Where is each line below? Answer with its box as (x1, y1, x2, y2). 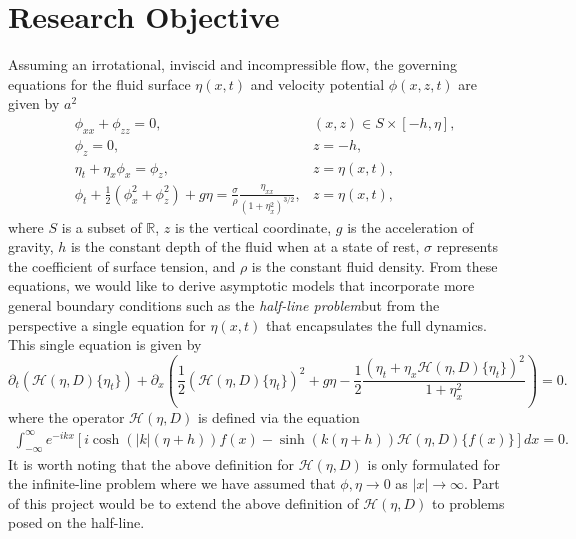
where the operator (8, 406, 125, 427)
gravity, (8, 236, 54, 257)
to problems (432, 492, 505, 513)
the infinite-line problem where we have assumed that (8, 473, 336, 494)
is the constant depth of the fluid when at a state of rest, (70, 236, 420, 257)
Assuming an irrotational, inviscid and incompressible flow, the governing (8, 54, 457, 75)
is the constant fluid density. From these (251, 255, 498, 276)
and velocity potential (250, 73, 385, 94)
